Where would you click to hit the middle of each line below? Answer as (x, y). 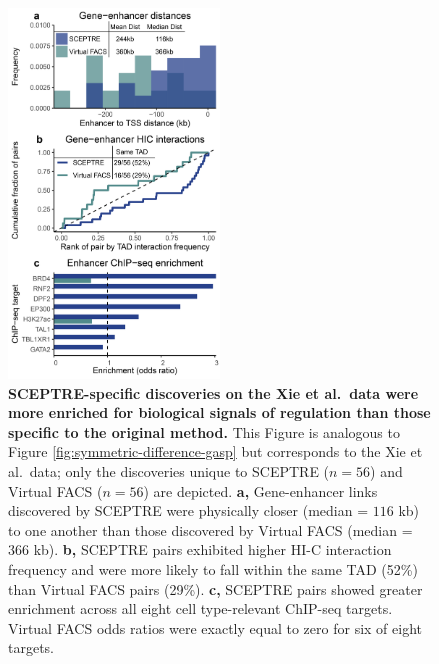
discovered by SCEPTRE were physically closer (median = (188, 510)
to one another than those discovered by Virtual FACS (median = (210, 529)
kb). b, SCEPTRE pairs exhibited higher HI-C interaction (212, 549)
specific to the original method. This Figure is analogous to (204, 431)
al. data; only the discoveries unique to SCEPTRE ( (169, 471)
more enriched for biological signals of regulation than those (219, 412)
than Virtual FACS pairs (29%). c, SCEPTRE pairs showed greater (215, 588)
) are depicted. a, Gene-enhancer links (260, 490)
